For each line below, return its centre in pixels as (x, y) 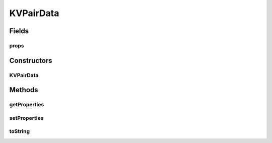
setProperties (26, 118)
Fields (19, 31)
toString (20, 131)
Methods (24, 90)
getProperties (27, 105)
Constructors (31, 60)
